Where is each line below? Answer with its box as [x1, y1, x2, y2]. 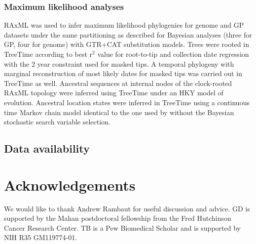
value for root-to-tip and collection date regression [97, 49, 249, 59]
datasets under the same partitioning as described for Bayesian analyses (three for [4, 29, 252, 40]
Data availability [4, 141, 90, 156]
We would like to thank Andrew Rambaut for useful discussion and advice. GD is [4, 203, 250, 213]
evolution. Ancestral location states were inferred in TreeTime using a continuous [4, 97, 250, 107]
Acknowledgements [4, 174, 136, 195]
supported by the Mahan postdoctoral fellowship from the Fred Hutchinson [4, 213, 231, 223]
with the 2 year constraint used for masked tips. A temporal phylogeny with [4, 58, 234, 69]
